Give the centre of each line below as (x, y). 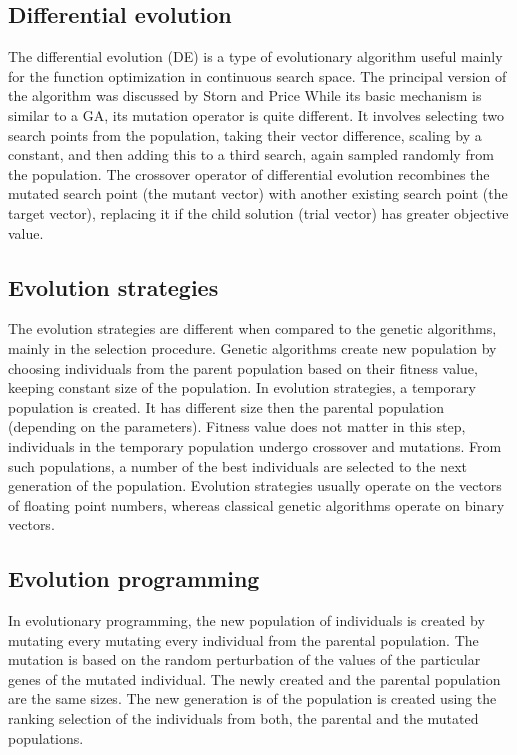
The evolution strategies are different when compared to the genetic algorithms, (252, 328)
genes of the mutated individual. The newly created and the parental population (254, 678)
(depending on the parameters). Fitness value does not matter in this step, (237, 426)
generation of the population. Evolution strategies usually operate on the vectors (255, 485)
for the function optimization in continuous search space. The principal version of (257, 75)
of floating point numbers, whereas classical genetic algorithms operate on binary (256, 504)
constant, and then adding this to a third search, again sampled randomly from (251, 154)
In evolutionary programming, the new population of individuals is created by (246, 620)
